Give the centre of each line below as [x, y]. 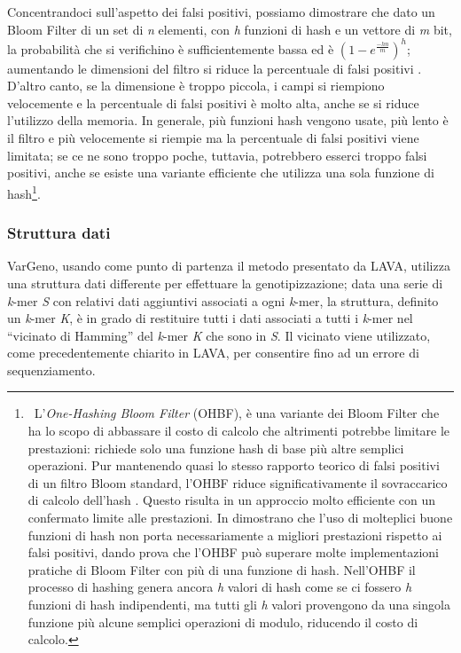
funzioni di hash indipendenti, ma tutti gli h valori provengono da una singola [239, 604]
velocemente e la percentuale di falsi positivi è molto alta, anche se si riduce [213, 102]
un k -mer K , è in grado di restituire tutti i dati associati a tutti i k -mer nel [210, 318]
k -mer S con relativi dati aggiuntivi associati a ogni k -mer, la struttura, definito [223, 300]
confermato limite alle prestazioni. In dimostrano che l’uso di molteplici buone [240, 518]
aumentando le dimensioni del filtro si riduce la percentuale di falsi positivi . [215, 68]
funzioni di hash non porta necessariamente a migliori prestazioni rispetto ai [235, 535]
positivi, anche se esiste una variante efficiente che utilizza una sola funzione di [221, 173]
